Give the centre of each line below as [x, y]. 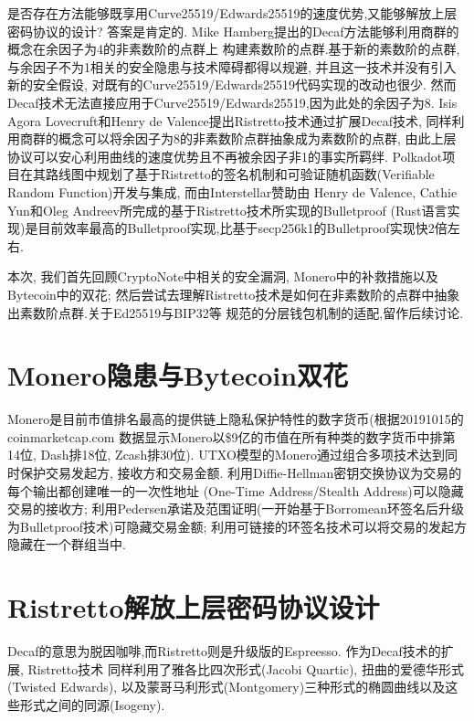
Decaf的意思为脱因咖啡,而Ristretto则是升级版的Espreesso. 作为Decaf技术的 [224, 651]
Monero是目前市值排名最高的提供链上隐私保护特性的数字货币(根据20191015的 [236, 419]
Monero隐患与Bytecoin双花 [178, 375]
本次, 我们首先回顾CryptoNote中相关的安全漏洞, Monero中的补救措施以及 [223, 276]
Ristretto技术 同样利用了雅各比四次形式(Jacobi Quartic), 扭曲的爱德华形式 [246, 668]
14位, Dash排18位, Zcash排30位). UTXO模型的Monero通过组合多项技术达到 [226, 455]
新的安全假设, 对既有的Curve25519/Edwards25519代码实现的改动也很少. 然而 [232, 85]
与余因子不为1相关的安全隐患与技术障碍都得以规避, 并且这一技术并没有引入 [232, 66]
